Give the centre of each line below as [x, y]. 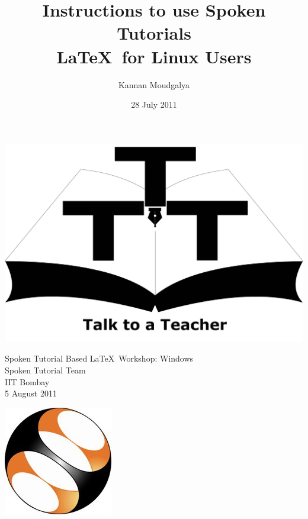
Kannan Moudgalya [154, 84]
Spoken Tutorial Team [45, 370]
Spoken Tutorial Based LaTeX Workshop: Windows [99, 358]
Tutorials [154, 33]
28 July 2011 [154, 104]
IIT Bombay [27, 381]
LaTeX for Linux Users [154, 56]
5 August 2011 [31, 393]
